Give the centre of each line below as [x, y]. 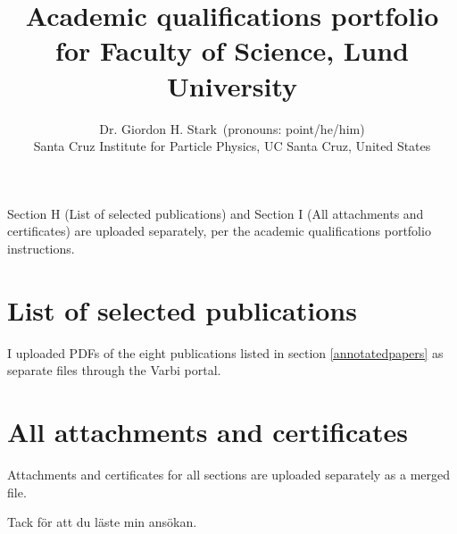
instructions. [41, 248]
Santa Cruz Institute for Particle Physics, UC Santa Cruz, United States [232, 146]
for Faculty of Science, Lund [232, 50]
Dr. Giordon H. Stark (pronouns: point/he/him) [232, 128]
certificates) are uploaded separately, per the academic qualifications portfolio [219, 231]
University [232, 85]
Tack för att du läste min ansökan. [102, 522]
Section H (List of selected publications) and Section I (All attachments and [216, 213]
